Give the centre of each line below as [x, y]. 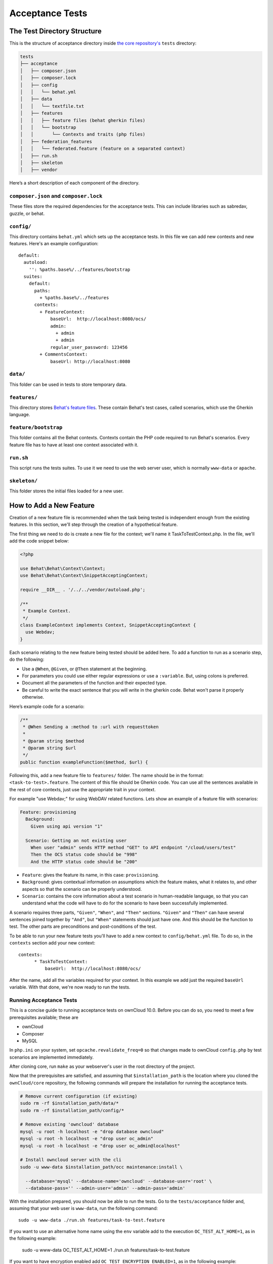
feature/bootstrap [36, 427]
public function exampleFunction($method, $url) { [84, 762]
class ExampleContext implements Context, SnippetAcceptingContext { [108, 625]
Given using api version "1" [67, 826]
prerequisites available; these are [44, 1017]
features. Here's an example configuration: [54, 244]
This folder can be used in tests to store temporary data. [68, 384]
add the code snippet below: [39, 541]
